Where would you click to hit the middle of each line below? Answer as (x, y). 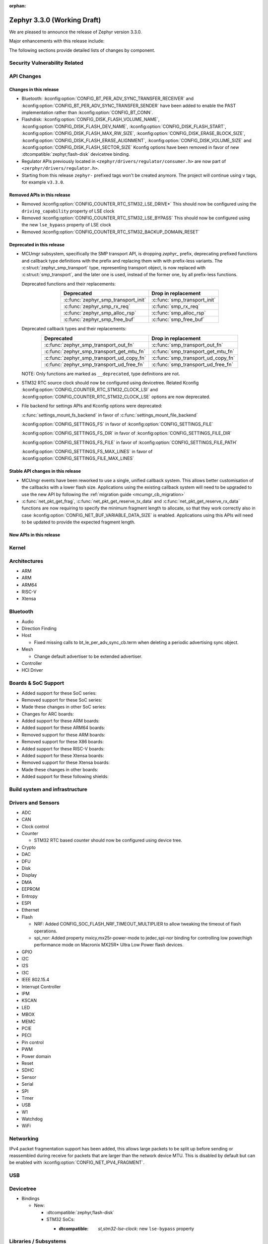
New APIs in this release (35, 535)
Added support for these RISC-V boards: (63, 748)
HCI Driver (32, 670)
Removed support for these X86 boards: (63, 742)
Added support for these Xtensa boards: (63, 756)
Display (29, 875)
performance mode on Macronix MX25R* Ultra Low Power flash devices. (109, 945)
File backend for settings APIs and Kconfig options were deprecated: (92, 406)
